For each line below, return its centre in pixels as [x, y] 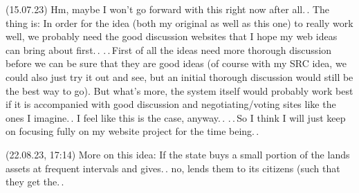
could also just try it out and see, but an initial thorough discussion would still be [179, 76]
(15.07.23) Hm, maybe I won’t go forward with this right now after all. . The [168, 9]
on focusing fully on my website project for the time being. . [132, 131]
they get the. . [35, 182]
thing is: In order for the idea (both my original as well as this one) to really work [179, 22]
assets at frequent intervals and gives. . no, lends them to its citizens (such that [173, 168]
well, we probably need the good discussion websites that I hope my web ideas [172, 36]
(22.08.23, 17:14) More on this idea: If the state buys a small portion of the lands [178, 154]
